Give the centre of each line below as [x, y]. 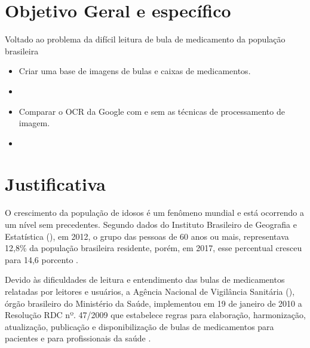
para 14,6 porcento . [42, 259]
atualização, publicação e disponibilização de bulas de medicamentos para [139, 326]
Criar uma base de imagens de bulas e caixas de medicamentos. [135, 71]
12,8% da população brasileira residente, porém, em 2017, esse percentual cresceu [154, 248]
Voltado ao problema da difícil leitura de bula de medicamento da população [145, 39]
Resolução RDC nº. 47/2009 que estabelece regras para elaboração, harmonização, [155, 315]
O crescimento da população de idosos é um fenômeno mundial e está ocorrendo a [154, 213]
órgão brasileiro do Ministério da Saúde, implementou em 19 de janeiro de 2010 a [154, 303]
